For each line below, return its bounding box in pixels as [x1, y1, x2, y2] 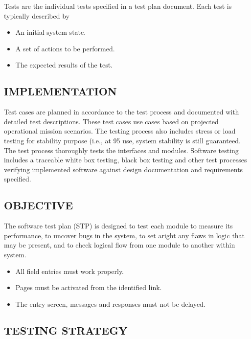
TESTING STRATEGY [4, 322, 128, 338]
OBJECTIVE [4, 198, 73, 213]
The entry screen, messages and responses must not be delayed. [15, 298, 205, 309]
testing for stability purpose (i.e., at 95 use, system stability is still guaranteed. [4, 135, 241, 145]
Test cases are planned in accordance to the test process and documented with [4, 107, 239, 117]
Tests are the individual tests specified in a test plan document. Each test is [4, 1, 232, 11]
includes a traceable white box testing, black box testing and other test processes [4, 155, 247, 165]
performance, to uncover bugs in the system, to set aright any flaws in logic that [4, 230, 245, 240]
